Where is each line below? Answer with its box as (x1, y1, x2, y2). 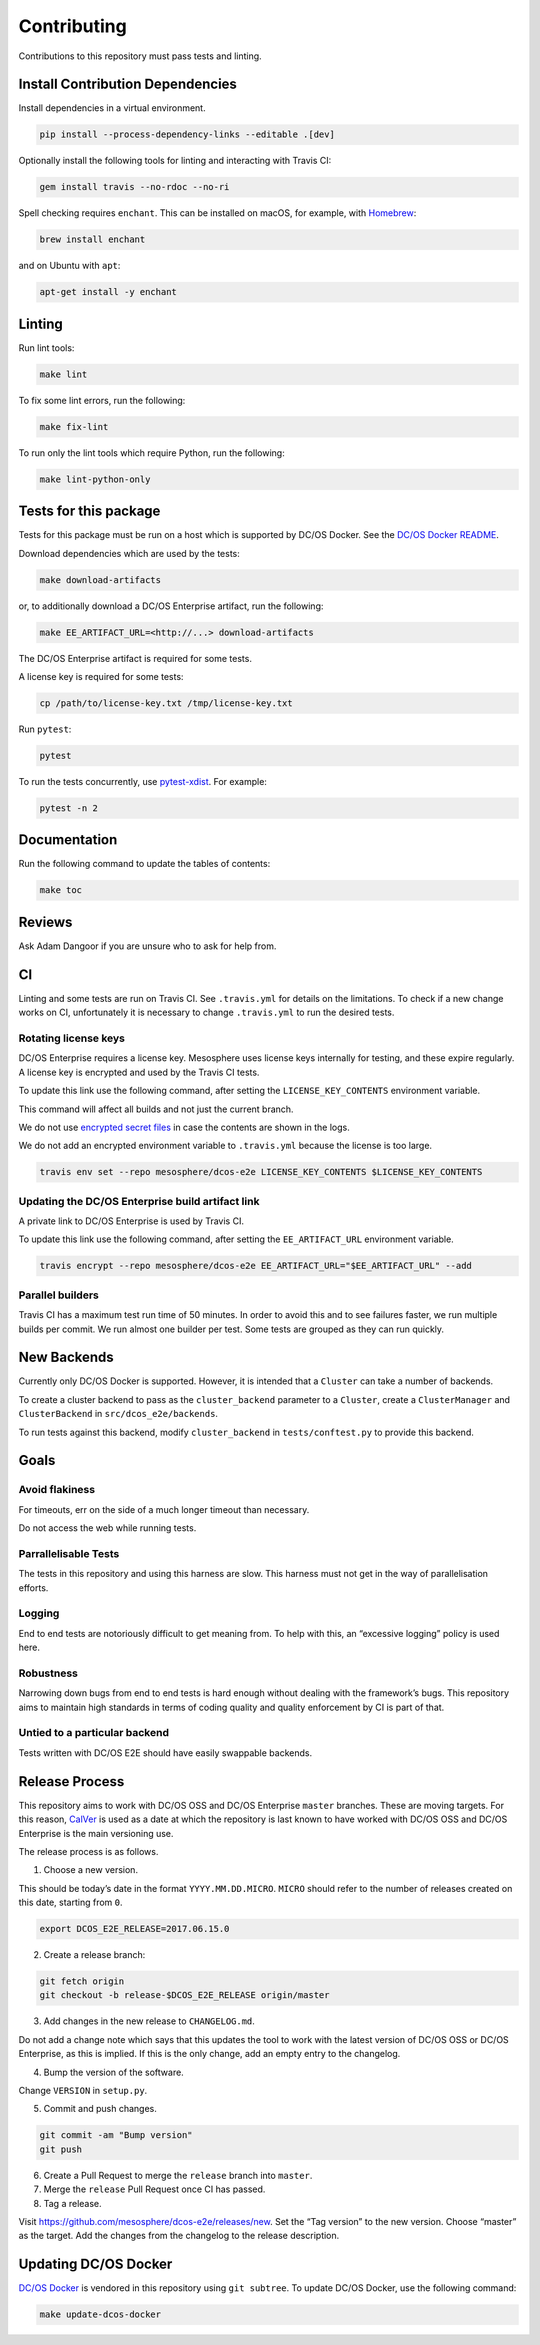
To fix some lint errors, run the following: (18, 394, 186, 406)
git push (39, 2143, 83, 2155)
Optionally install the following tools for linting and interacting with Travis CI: (18, 155, 332, 167)
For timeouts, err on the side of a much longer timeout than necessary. (18, 1503, 310, 1515)
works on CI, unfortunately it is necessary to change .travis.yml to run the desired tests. (18, 1006, 395, 1019)
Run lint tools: (18, 341, 75, 354)
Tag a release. (43, 2197, 102, 2209)
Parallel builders (18, 1288, 99, 1302)
